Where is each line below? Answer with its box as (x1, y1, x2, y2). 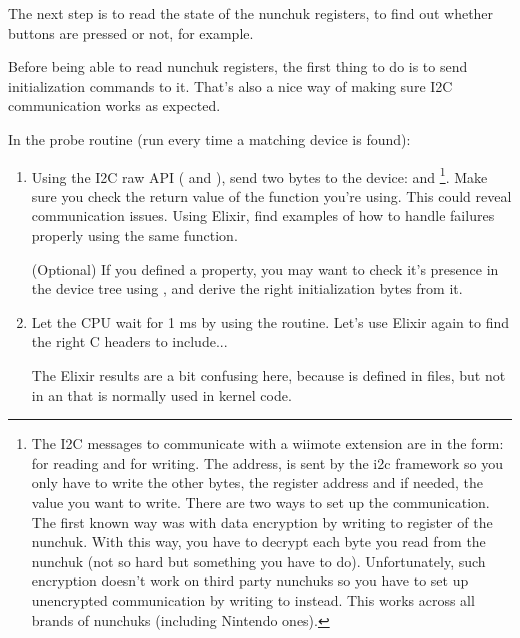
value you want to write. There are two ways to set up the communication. (31, 491, 490, 512)
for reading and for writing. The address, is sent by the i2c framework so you (31, 452, 504, 473)
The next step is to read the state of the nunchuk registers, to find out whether (8, 3, 494, 23)
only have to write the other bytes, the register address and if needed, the (31, 472, 484, 493)
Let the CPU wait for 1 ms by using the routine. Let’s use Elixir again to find (31, 311, 509, 332)
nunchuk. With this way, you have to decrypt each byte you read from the (31, 531, 486, 552)
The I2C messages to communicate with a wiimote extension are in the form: (31, 433, 504, 454)
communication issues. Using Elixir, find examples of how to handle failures (31, 205, 495, 226)
